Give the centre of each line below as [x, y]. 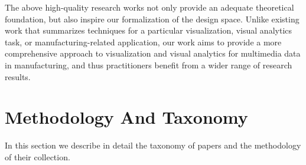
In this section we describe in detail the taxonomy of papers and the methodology [153, 145]
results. [18, 76]
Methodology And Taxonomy [126, 117]
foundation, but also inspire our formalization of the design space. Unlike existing [152, 19]
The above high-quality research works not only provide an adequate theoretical [149, 7]
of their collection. [38, 156]
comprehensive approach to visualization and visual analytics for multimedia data [153, 53]
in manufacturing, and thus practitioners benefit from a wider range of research [149, 65]
